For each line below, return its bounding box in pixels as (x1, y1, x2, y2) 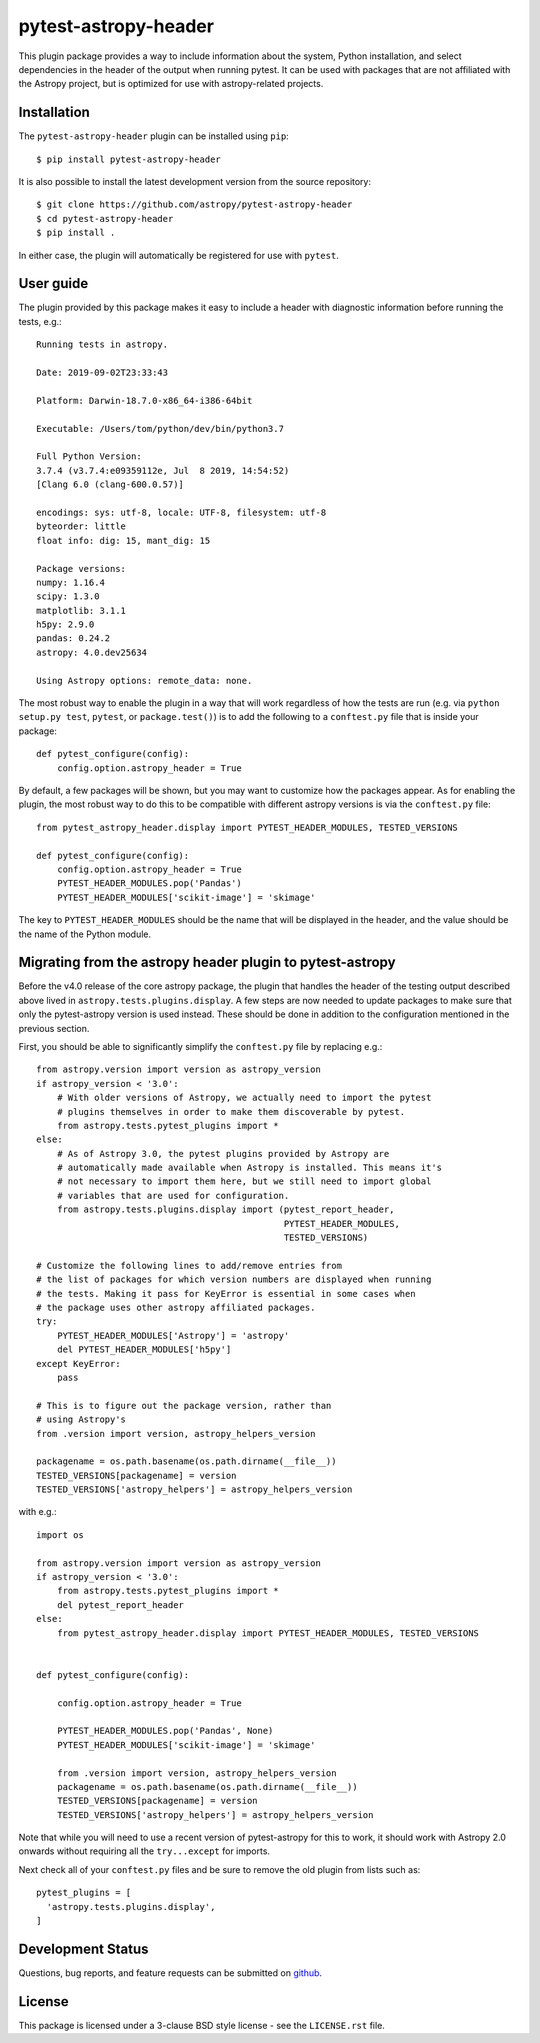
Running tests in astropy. (36, 339, 169, 350)
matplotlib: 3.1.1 (36, 605, 127, 616)
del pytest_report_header (56, 1599, 185, 1610)
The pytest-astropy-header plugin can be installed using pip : (18, 130, 289, 142)
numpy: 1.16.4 (36, 576, 105, 588)
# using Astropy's (36, 1414, 127, 1425)
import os (36, 1529, 84, 1540)
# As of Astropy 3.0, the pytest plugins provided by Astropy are (56, 1148, 390, 1159)
